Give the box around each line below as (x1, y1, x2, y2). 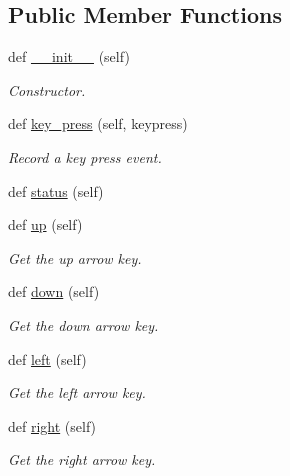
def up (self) (8, 214, 83, 235)
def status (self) (8, 180, 104, 201)
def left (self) (8, 348, 87, 369)
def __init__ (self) (8, 46, 130, 67)
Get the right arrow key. (8, 449, 156, 470)
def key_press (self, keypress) (8, 113, 188, 134)
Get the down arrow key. (8, 314, 159, 335)
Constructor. (8, 79, 86, 100)
